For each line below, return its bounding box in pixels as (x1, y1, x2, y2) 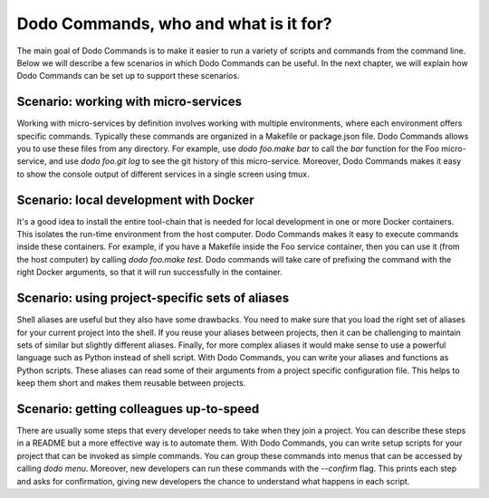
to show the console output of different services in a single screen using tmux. (16, 168, 310, 179)
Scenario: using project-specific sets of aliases (16, 291, 290, 306)
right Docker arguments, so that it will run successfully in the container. (16, 267, 283, 278)
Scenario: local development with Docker (16, 192, 254, 207)
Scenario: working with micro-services (16, 94, 242, 110)
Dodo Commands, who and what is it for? (16, 14, 332, 34)
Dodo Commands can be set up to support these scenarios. (16, 71, 240, 81)
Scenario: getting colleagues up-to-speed (16, 401, 260, 417)
